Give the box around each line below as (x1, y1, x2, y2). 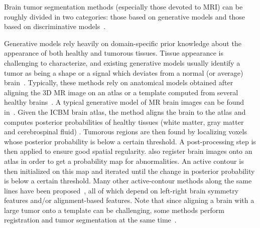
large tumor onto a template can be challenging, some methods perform (4, 204, 224, 215)
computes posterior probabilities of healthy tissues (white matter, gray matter (4, 116, 244, 127)
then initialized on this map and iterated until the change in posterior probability (4, 165, 255, 176)
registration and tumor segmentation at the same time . (4, 214, 177, 225)
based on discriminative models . (4, 21, 106, 32)
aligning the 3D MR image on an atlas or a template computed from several (4, 87, 238, 97)
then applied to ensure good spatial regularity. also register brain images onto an (4, 146, 252, 156)
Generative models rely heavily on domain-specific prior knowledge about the (4, 38, 241, 48)
